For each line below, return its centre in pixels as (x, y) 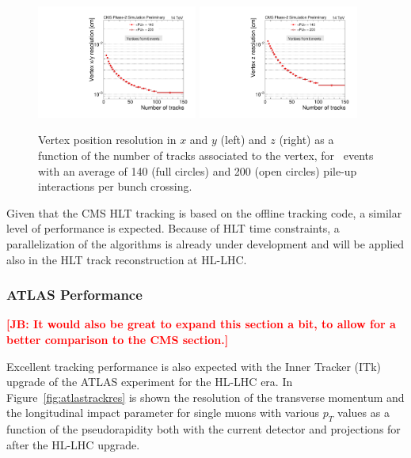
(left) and (244, 140)
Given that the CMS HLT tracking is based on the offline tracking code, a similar (204, 212)
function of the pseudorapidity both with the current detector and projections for (204, 429)
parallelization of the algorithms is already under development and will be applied (205, 243)
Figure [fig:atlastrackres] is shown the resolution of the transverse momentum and (205, 397)
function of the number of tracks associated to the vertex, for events (206, 155)
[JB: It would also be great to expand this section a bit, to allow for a (201, 324)
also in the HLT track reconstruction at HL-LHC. (127, 259)
